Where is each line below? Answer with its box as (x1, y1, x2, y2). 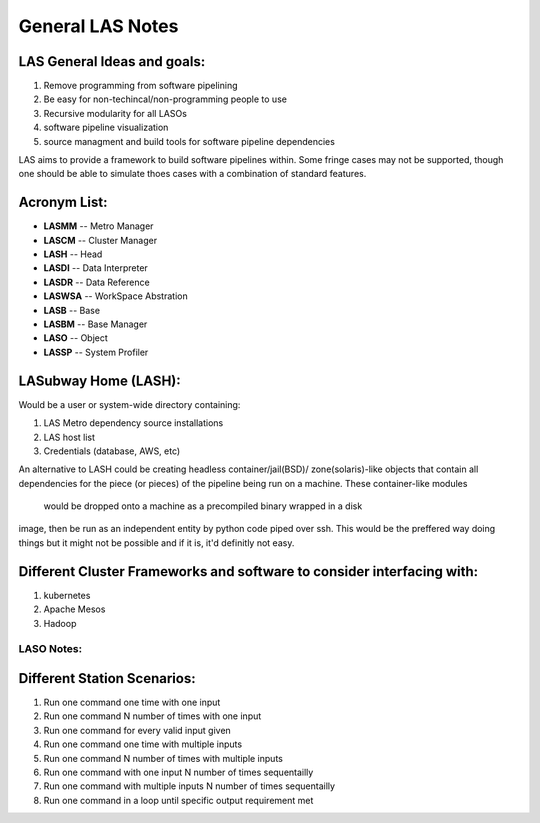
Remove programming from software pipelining (43, 80, 239, 92)
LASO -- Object (43, 332, 109, 344)
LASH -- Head (43, 248, 103, 260)
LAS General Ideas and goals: (18, 53, 206, 70)
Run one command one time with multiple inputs (43, 738, 243, 750)
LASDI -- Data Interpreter (43, 262, 149, 274)
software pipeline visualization (43, 121, 169, 134)
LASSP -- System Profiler (43, 346, 149, 358)
